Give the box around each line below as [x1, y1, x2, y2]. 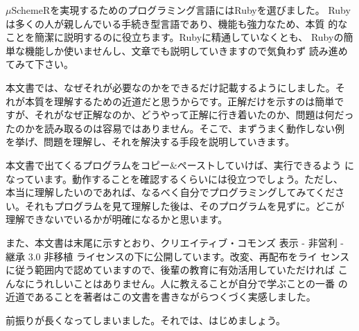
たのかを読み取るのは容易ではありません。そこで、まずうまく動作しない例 [6, 120, 345, 135]
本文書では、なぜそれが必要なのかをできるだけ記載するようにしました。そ [6, 80, 345, 94]
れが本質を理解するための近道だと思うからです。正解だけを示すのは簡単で [6, 93, 344, 108]
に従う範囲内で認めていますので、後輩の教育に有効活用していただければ [6, 262, 335, 277]
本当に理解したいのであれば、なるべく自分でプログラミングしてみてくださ [6, 185, 345, 199]
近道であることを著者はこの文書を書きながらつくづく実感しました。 [6, 289, 316, 304]
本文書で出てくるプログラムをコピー [6, 157, 170, 172]
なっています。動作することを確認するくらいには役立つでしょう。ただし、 [6, 171, 344, 186]
